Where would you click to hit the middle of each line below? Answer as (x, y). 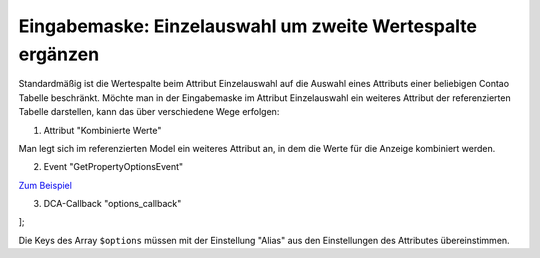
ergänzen (59, 54)
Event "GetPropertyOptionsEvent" (113, 167)
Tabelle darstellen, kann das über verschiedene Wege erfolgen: (149, 112)
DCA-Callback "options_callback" (112, 204)
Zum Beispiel (45, 185)
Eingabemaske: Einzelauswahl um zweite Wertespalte (247, 26)
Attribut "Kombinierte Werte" (102, 130)
